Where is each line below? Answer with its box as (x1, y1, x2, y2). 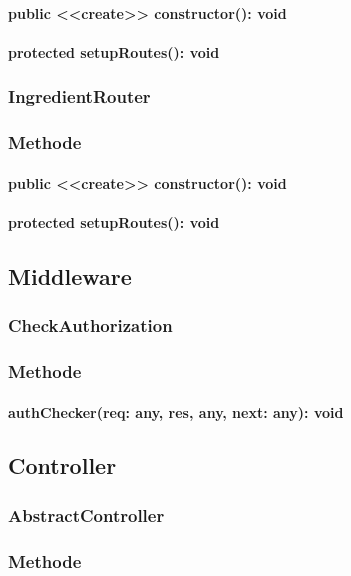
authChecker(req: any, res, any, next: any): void (8, 401, 344, 422)
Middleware (8, 260, 132, 291)
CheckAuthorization (8, 313, 173, 338)
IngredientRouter (8, 84, 151, 109)
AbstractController (8, 502, 165, 527)
